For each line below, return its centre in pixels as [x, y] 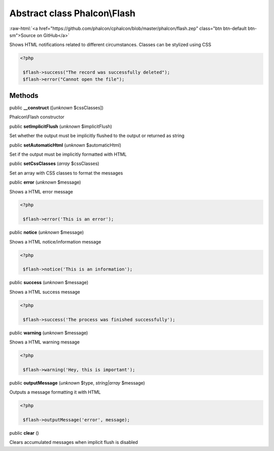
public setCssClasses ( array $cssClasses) [54, 164]
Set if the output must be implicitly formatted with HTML [68, 154]
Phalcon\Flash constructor [37, 117]
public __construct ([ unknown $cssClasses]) [57, 108]
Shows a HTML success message [45, 292]
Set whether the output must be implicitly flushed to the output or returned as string [97, 136]
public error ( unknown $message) [45, 182]
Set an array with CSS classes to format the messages [66, 173]
